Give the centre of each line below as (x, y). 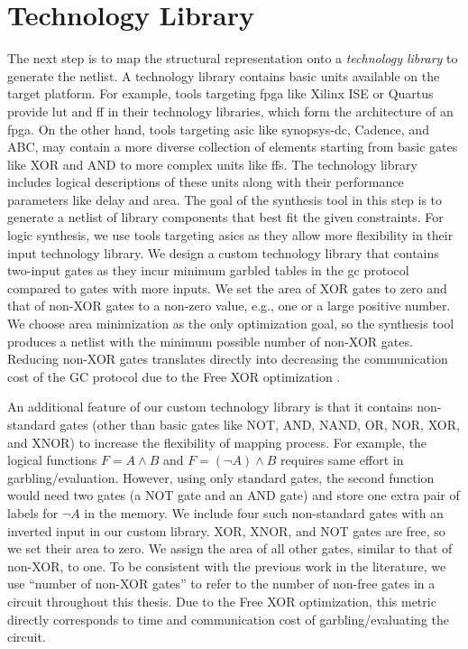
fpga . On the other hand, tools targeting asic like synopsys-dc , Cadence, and (218, 129)
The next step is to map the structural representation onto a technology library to (233, 58)
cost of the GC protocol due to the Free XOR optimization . (174, 376)
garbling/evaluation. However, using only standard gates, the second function (221, 477)
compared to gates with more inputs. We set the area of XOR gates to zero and (227, 287)
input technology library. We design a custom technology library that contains (223, 252)
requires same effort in (342, 460)
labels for (33, 512)
